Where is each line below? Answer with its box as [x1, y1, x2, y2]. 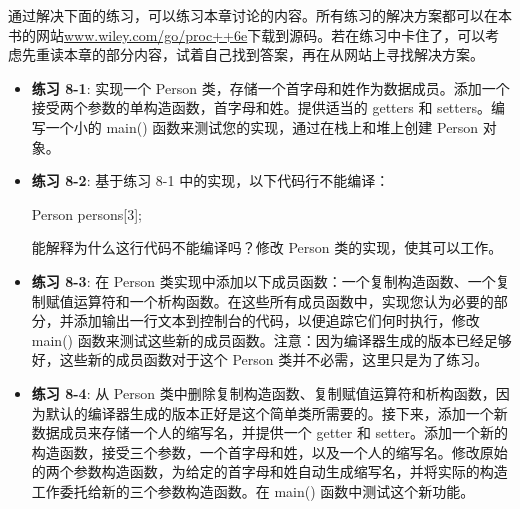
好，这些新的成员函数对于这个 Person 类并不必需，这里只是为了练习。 [31, 349, 489, 370]
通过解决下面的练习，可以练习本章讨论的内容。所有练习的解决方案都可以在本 [8, 5, 512, 25]
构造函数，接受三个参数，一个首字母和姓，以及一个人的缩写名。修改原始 [31, 441, 508, 462]
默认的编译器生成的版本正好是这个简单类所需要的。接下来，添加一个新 [45, 402, 508, 423]
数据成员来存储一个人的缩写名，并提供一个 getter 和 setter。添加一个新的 [31, 422, 508, 443]
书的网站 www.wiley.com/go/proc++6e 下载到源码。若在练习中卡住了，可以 [8, 24, 486, 45]
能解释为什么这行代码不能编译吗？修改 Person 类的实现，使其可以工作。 [31, 237, 503, 258]
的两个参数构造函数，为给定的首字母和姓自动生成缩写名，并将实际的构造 [31, 461, 508, 482]
